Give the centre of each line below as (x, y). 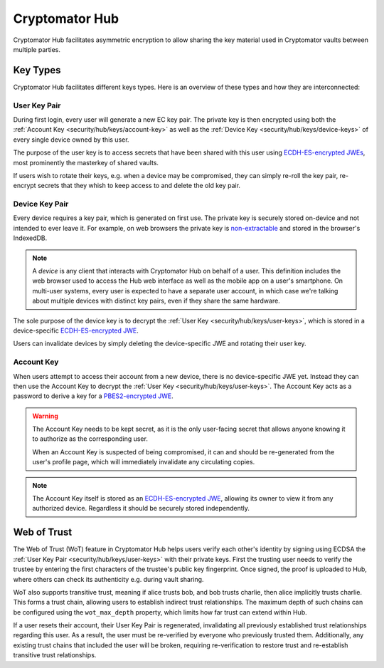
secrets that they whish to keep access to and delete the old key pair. (139, 186)
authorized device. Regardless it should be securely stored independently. (141, 508)
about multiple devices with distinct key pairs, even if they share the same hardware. (156, 301)
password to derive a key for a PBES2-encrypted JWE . (93, 396)
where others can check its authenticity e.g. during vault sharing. (108, 579)
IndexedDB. (30, 238)
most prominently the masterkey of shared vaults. (86, 162)
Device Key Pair (41, 204)
